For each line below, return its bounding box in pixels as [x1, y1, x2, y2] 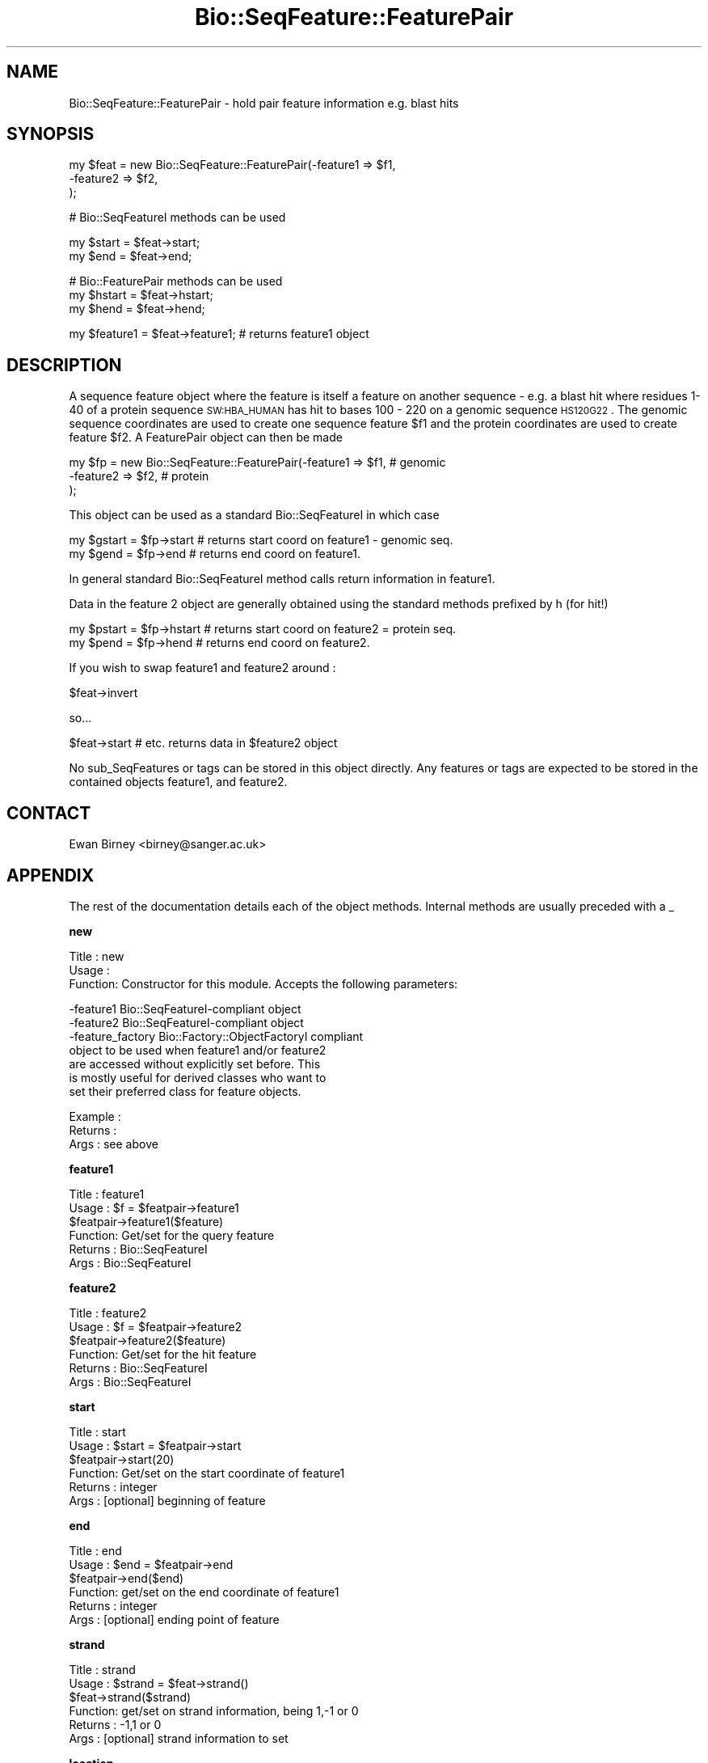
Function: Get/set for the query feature [69, 1228, 275, 1242]
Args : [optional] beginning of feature [69, 1493, 266, 1507]
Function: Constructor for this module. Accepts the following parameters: [69, 976, 458, 991]
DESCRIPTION [6, 354, 122, 375]
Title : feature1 [69, 1186, 145, 1201]
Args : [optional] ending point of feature [69, 1612, 280, 1626]
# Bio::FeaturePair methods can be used [69, 274, 283, 289]
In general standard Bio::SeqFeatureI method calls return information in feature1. [69, 572, 495, 586]
